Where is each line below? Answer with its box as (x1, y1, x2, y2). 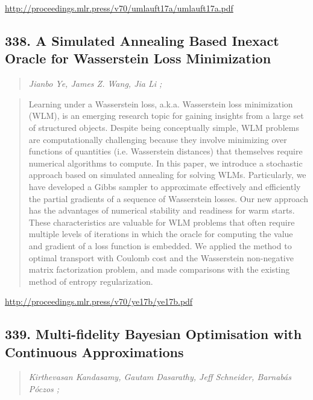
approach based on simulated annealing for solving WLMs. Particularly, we (28, 168, 306, 181)
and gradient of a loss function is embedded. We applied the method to (28, 239, 292, 252)
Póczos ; (28, 383, 60, 395)
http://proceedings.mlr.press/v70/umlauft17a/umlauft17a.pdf (5, 2, 233, 14)
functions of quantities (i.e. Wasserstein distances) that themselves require (28, 145, 303, 157)
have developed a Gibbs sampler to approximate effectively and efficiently (28, 180, 301, 192)
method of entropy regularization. (28, 275, 153, 287)
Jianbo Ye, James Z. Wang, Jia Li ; (28, 77, 162, 90)
